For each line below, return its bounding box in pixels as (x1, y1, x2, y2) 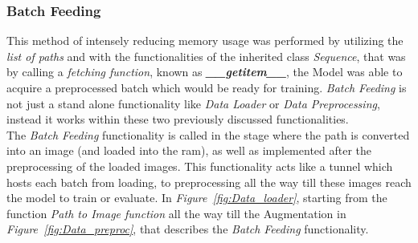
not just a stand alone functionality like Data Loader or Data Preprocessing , (6, 95, 380, 111)
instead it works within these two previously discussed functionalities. (6, 111, 349, 128)
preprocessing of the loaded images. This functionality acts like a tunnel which (6, 157, 393, 174)
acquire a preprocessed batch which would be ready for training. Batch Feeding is (6, 79, 407, 95)
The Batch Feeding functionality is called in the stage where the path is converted (6, 126, 410, 143)
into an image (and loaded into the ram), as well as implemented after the (6, 142, 372, 159)
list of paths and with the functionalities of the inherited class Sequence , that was (6, 47, 406, 64)
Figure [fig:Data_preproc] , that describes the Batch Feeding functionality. (6, 221, 369, 237)
